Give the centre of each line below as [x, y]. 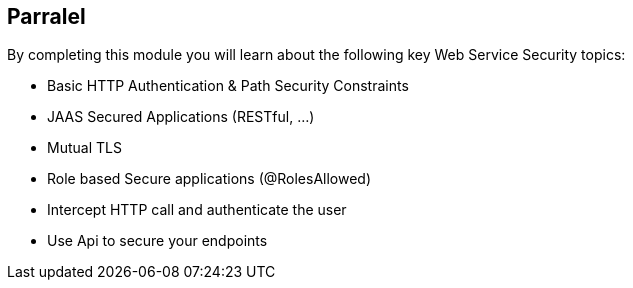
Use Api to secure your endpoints [157, 241]
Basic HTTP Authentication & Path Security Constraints [228, 86]
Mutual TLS [84, 148]
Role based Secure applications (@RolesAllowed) [209, 179]
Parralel [46, 16]
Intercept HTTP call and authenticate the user [197, 210]
